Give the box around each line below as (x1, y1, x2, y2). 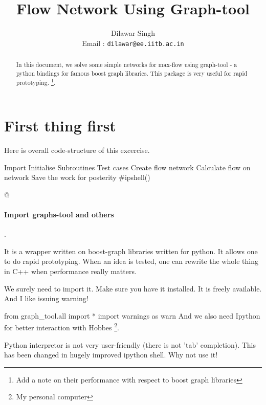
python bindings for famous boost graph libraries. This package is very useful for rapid (16, 69, 248, 77)
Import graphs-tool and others (4, 209, 114, 220)
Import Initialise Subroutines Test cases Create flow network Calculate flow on (4, 162, 251, 172)
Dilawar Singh (110, 28, 156, 38)
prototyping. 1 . (16, 77, 56, 87)
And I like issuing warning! (4, 293, 88, 304)
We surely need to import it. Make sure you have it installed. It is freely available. (4, 283, 262, 294)
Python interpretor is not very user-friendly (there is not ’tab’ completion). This (4, 339, 256, 350)
